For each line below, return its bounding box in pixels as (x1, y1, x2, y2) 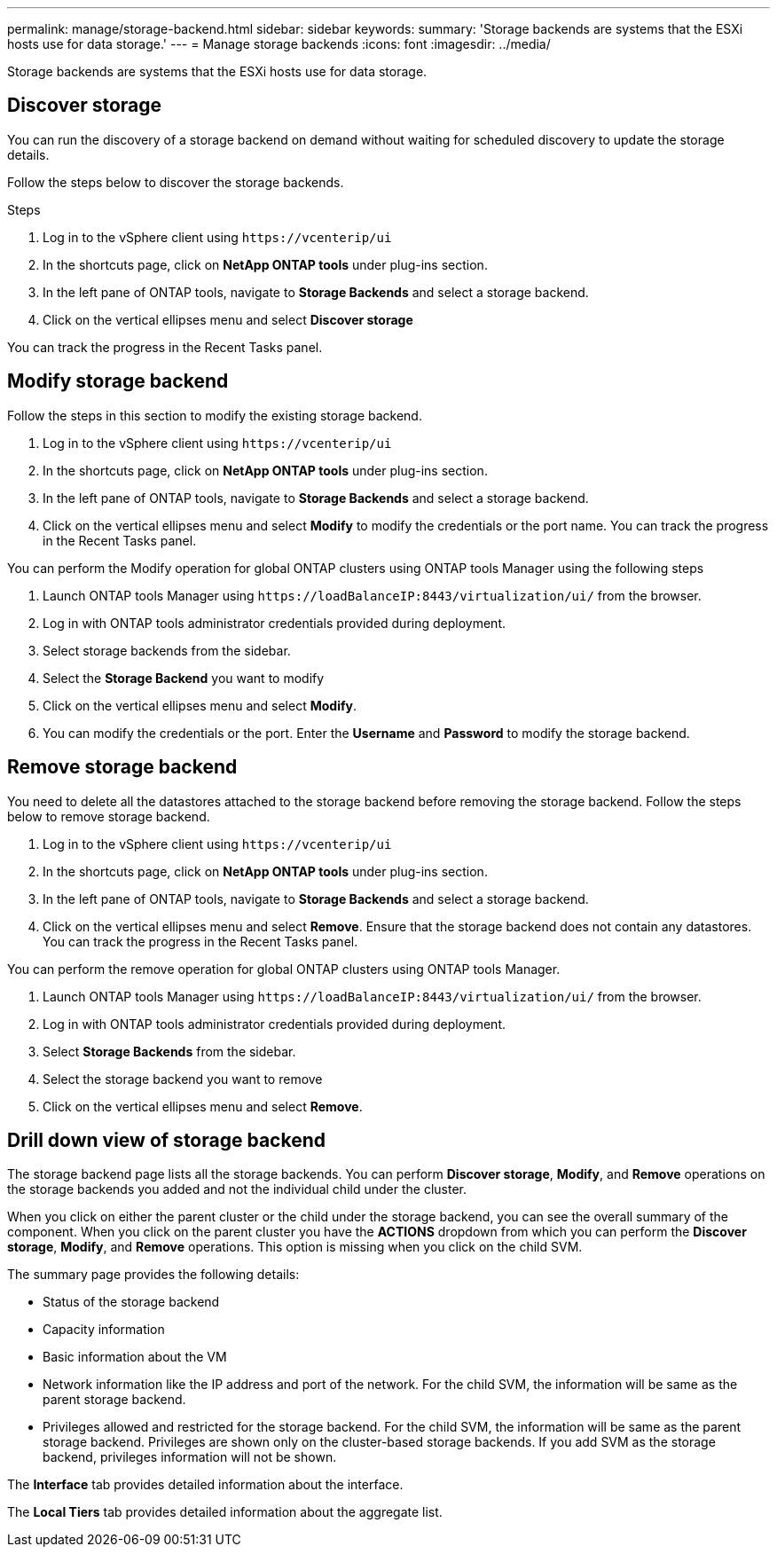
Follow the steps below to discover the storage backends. (7, 174, 344, 190)
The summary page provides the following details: (7, 1267, 300, 1283)
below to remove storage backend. (7, 808, 210, 824)
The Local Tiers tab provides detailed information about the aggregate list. (7, 1504, 443, 1520)
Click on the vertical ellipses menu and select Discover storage (43, 311, 413, 327)
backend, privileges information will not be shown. (43, 1449, 337, 1465)
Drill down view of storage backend (7, 1128, 326, 1151)
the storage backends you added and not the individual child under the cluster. (7, 1181, 467, 1197)
